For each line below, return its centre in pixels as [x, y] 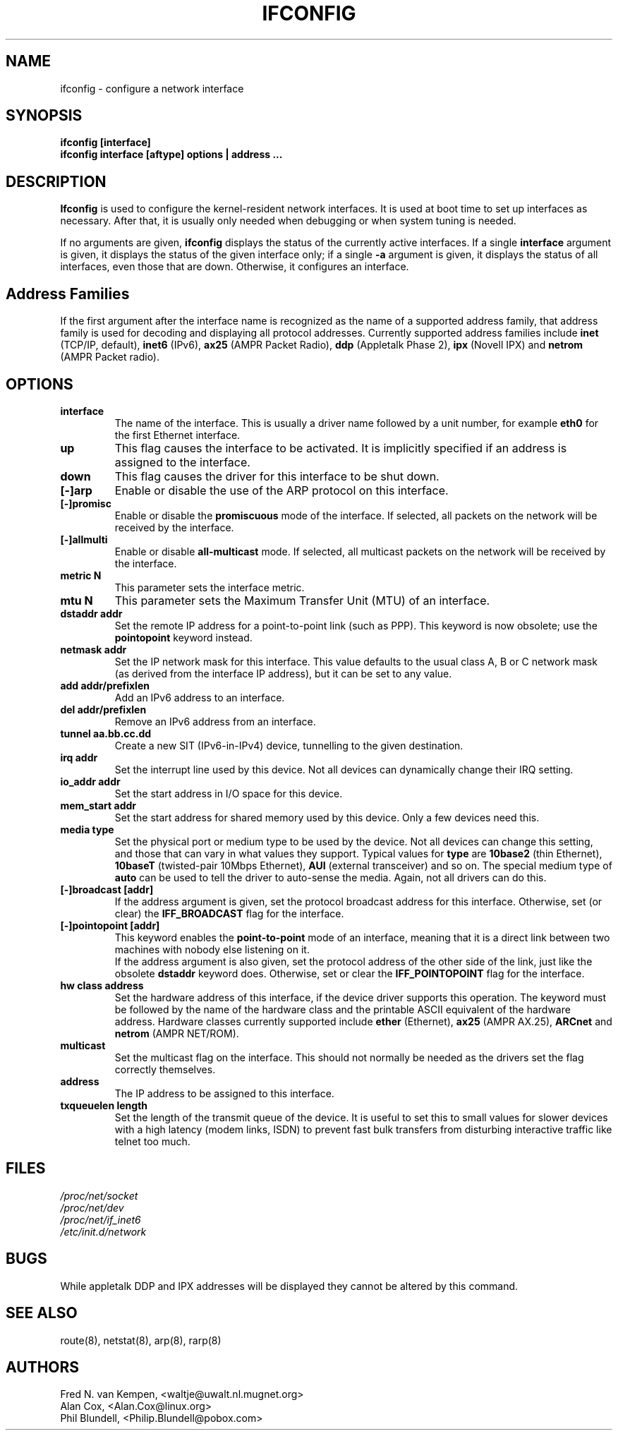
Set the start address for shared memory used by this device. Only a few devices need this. [327, 817]
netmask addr [93, 649]
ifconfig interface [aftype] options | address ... [171, 155]
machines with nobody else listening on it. [212, 949]
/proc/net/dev [92, 1207]
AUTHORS [43, 1367]
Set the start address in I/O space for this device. [229, 793]
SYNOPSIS [44, 116]
